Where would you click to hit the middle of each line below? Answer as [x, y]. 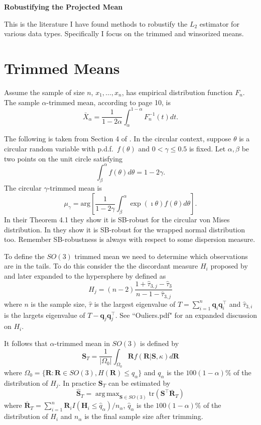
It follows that [26, 343]
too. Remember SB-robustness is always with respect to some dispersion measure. [130, 239]
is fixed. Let [207, 148]
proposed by [229, 266]
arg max [107, 394]
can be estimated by [139, 382]
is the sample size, [59, 304]
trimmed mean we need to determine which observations [161, 256]
